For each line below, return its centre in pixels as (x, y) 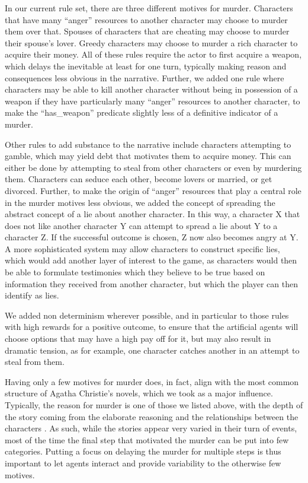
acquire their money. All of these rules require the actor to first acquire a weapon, (153, 54)
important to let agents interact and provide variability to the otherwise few (143, 463)
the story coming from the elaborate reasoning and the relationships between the (152, 416)
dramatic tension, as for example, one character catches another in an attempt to (152, 350)
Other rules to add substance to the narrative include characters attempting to (148, 144)
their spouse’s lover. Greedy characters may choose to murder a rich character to (151, 42)
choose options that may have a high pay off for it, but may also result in (138, 339)
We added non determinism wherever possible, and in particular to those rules (147, 315)
